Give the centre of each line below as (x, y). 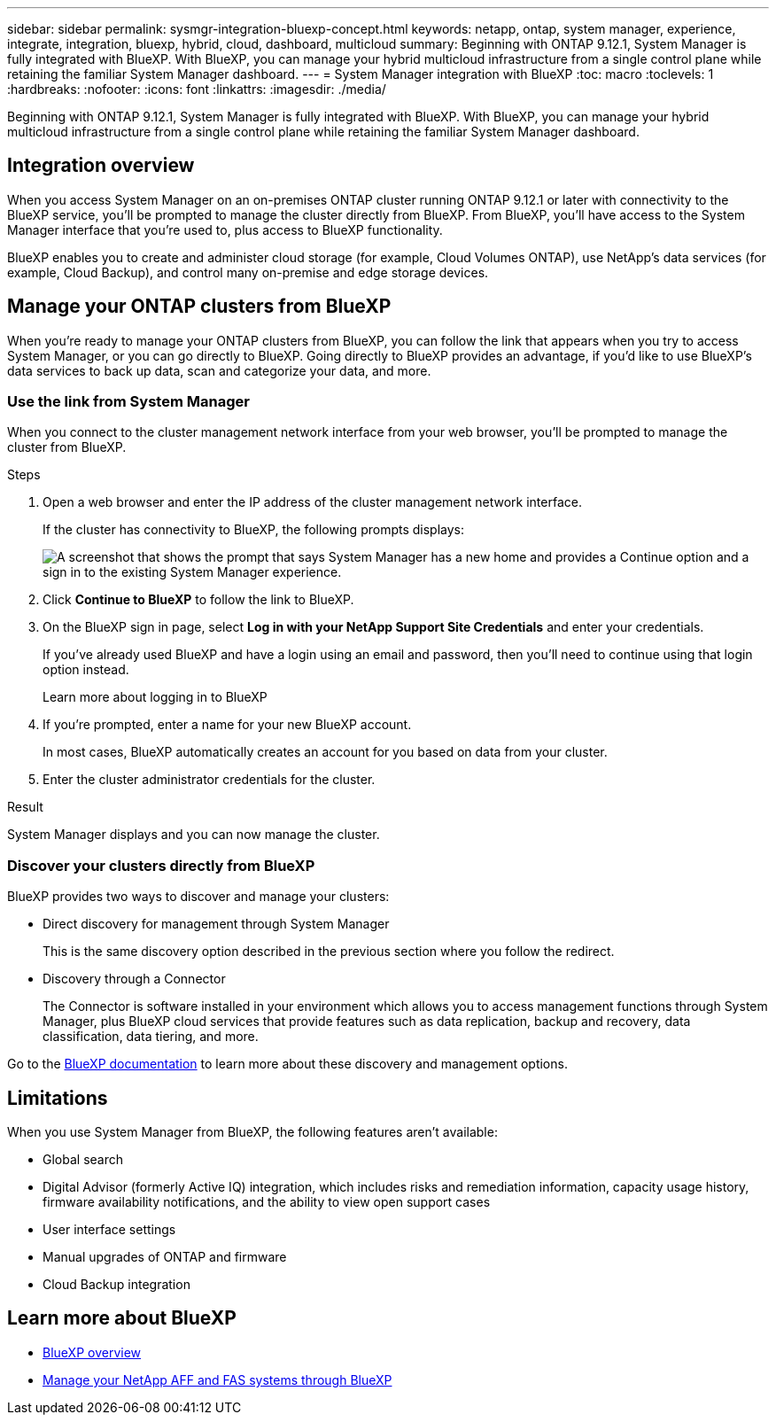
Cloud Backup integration (116, 1285)
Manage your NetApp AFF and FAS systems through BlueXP (217, 1379)
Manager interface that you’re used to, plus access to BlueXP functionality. (225, 229)
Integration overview (101, 166)
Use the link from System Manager (128, 402)
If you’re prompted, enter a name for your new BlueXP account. (227, 725)
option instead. (86, 670)
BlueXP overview (92, 1352)
